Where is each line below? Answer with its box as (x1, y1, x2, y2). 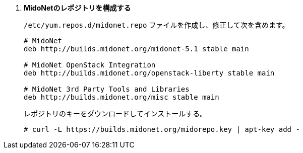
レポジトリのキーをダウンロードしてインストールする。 (24, 109, 207, 118)
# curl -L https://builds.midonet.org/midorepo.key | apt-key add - (24, 125, 300, 133)
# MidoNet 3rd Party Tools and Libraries (24, 85, 190, 93)
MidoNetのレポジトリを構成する (24, 4, 131, 12)
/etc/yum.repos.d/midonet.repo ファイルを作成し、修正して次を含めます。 (24, 21, 289, 29)
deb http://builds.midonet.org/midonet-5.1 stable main (24, 45, 249, 53)
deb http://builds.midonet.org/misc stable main (24, 93, 219, 101)
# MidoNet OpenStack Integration (24, 61, 156, 69)
